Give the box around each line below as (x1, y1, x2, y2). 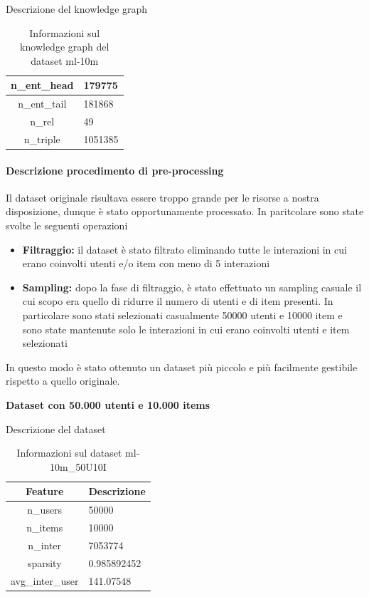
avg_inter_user (11, 573, 79, 588)
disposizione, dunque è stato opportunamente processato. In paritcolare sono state (6, 204, 364, 219)
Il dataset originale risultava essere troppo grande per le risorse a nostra (6, 190, 319, 204)
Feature (26, 484, 64, 499)
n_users (27, 502, 63, 517)
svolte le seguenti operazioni (6, 217, 128, 232)
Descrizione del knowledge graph (6, 1, 148, 16)
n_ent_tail (18, 96, 67, 111)
